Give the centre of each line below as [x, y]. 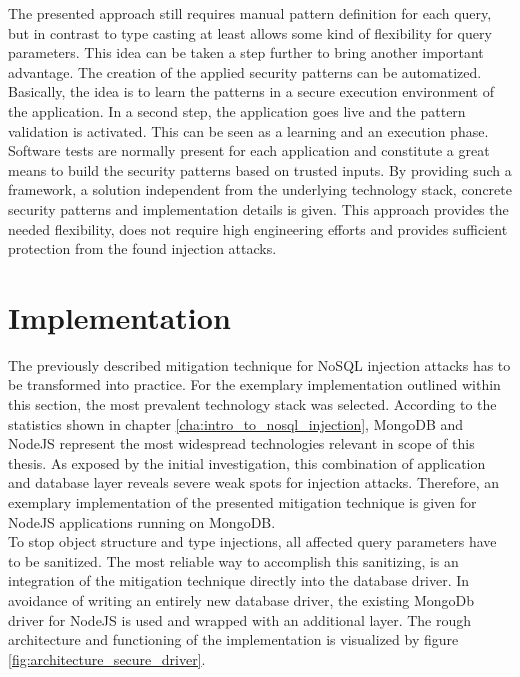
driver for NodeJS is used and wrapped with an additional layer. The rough [240, 619]
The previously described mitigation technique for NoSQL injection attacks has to [259, 364]
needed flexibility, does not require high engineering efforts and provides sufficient [258, 228]
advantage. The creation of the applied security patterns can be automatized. [245, 71]
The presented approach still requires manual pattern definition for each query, [250, 13]
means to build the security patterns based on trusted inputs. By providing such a [260, 169]
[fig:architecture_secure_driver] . [107, 658]
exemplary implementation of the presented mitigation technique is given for [242, 502]
